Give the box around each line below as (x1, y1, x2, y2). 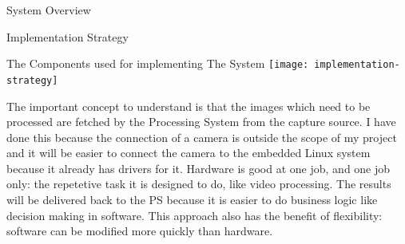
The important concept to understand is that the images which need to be (6, 97, 371, 114)
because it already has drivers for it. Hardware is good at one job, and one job (6, 159, 391, 176)
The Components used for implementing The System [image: (6, 55, 309, 72)
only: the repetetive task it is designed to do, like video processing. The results (6, 175, 391, 192)
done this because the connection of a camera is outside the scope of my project (6, 128, 397, 145)
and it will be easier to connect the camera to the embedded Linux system (6, 144, 371, 161)
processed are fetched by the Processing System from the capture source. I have (6, 113, 396, 130)
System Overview (6, 2, 91, 18)
